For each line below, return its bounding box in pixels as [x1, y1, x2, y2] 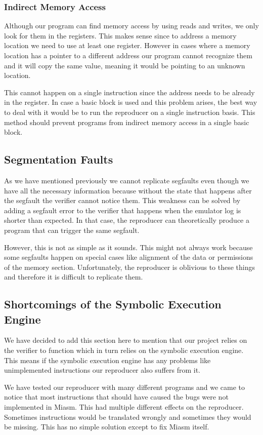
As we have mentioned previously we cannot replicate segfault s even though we [4, 175, 249, 185]
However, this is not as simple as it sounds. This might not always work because [4, 242, 253, 252]
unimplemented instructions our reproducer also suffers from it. [4, 365, 201, 375]
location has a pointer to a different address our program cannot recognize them [4, 50, 252, 60]
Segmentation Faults [4, 151, 113, 167]
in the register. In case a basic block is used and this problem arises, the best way [4, 97, 257, 107]
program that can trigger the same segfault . [4, 224, 140, 235]
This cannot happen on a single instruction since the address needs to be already [4, 87, 255, 97]
